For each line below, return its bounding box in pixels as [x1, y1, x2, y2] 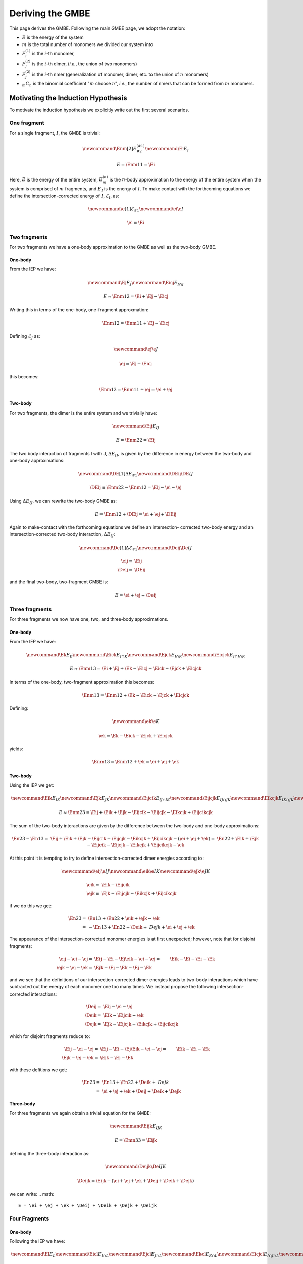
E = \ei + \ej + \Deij [115, 592, 157, 598]
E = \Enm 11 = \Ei [116, 162, 155, 168]
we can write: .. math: [9, 1191, 55, 1197]
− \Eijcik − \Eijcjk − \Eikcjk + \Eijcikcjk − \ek [86, 842, 185, 848]
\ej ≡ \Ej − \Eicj [119, 360, 153, 366]
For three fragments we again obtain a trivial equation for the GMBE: [9, 1110, 151, 1116]
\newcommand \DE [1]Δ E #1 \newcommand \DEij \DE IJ [78, 471, 193, 478]
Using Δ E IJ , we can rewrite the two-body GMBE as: [9, 498, 117, 505]
